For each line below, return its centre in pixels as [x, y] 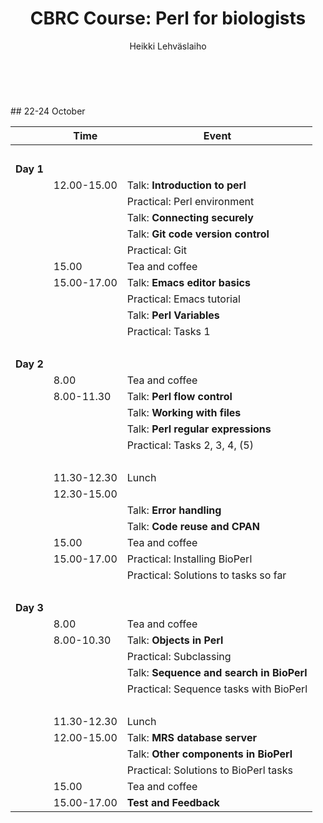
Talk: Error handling [174, 510]
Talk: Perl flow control [179, 396]
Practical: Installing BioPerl [189, 559]
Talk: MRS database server [191, 737]
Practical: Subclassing [179, 656]
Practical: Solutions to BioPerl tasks [209, 770]
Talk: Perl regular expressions [199, 429]
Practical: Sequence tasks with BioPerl [217, 689]
